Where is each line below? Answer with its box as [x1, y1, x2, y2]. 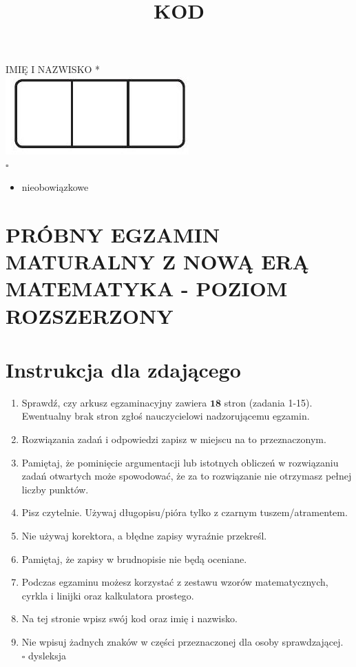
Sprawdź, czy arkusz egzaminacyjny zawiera [21, 395, 207, 409]
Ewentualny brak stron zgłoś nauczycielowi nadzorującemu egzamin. [21, 409, 310, 423]
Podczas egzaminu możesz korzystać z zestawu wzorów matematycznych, [21, 575, 328, 589]
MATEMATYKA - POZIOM [6, 274, 288, 302]
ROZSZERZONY [6, 301, 174, 329]
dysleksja [28, 648, 67, 662]
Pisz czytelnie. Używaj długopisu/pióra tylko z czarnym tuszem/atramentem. [21, 505, 348, 520]
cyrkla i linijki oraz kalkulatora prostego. [21, 588, 194, 602]
